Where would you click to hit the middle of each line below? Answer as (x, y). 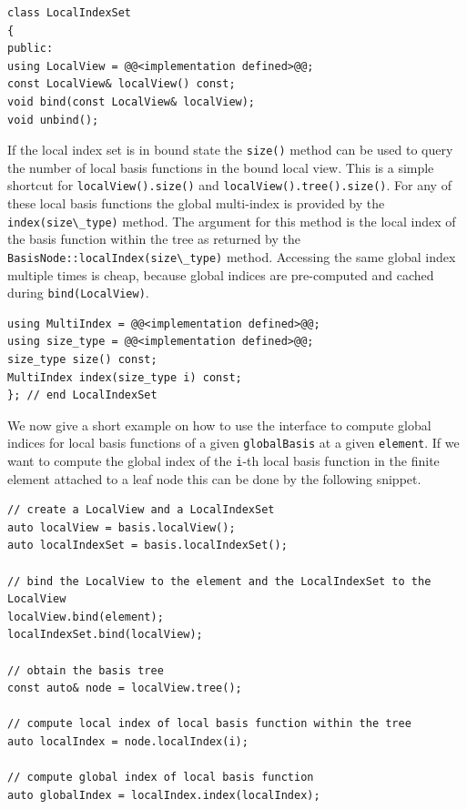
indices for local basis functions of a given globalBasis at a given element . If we (233, 443)
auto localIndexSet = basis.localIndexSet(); (147, 546)
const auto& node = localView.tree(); (125, 688)
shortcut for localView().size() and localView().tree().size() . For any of (229, 185)
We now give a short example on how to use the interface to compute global (219, 425)
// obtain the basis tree (86, 670)
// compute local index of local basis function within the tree (209, 724)
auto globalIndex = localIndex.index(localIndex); (164, 795)
